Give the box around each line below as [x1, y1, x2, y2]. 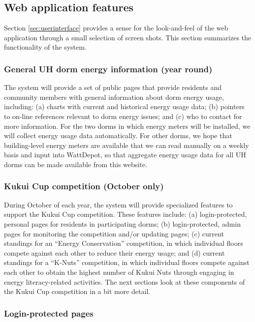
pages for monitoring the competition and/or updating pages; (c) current [4, 228, 224, 238]
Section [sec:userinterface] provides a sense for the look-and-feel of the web [4, 23, 228, 33]
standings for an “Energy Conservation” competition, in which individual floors [4, 238, 243, 248]
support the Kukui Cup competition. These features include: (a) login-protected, [4, 209, 247, 219]
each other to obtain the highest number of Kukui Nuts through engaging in [4, 266, 234, 277]
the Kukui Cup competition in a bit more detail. [4, 286, 151, 296]
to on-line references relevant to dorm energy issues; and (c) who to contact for [4, 111, 242, 121]
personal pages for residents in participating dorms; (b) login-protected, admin [4, 218, 241, 229]
